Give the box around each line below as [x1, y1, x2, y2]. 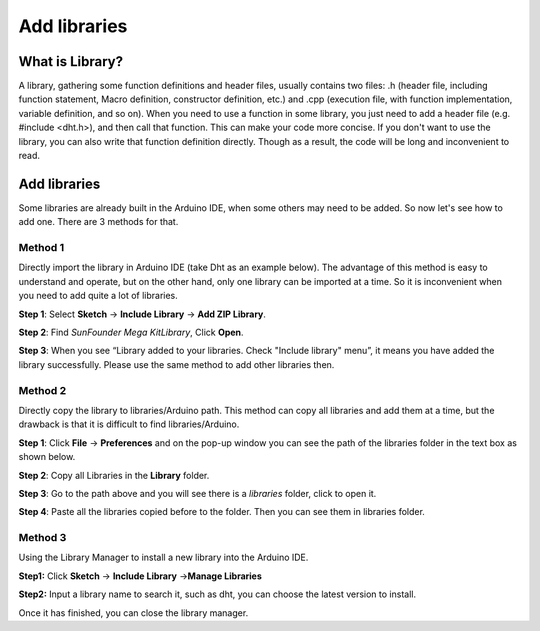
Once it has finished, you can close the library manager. [18, 606, 249, 619]
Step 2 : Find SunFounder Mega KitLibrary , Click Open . [18, 326, 244, 339]
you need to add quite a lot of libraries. [18, 290, 179, 302]
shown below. [18, 451, 76, 463]
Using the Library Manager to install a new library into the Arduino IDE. [18, 551, 309, 564]
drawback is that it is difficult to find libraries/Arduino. [18, 418, 240, 430]
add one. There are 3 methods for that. [18, 216, 179, 228]
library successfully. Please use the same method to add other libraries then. [18, 358, 335, 370]
